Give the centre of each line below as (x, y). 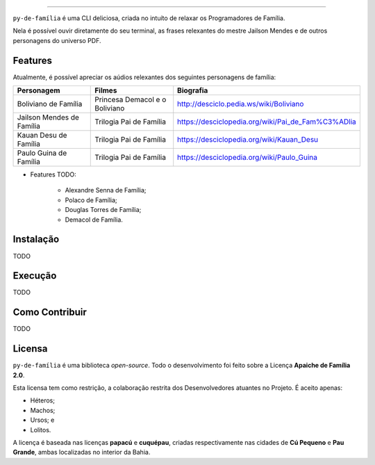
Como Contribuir (50, 312)
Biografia (193, 90)
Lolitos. (41, 430)
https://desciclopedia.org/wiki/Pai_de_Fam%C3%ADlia (267, 122)
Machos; (43, 410)
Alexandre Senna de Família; (106, 190)
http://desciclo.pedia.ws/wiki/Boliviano (241, 104)
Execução (35, 276)
